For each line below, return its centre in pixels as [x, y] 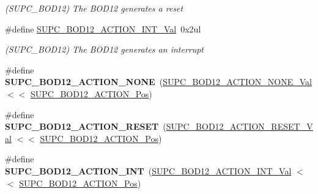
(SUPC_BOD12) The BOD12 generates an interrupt [105, 49]
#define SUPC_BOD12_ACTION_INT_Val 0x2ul [103, 28]
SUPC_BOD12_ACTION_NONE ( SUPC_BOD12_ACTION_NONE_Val [159, 82]
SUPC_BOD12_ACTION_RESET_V [239, 126]
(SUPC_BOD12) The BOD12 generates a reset [94, 8]
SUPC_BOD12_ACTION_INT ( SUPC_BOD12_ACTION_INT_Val [148, 170]
